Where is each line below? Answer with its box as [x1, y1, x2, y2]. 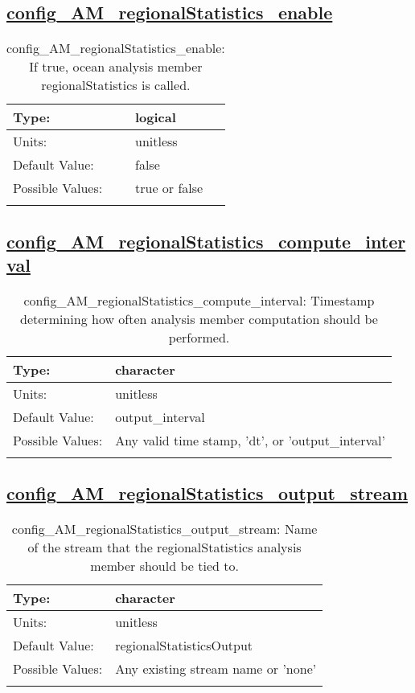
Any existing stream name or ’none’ [115, 659, 317, 678]
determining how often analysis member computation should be [20, 309, 378, 328]
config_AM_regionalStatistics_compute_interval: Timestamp [23, 290, 375, 310]
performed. [168, 327, 230, 346]
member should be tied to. [90, 556, 239, 575]
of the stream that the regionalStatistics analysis [27, 538, 302, 556]
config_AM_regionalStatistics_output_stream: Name [11, 519, 318, 538]
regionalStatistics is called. [41, 76, 191, 95]
